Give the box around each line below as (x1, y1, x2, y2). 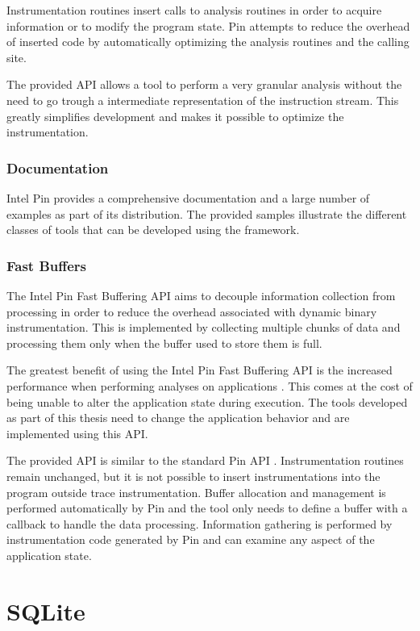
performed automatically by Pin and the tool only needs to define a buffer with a (6, 499, 408, 516)
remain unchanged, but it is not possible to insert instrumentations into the (6, 467, 380, 484)
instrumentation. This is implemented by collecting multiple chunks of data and (6, 319, 401, 336)
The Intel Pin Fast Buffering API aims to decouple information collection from (6, 286, 396, 303)
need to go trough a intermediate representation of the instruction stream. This (6, 91, 399, 108)
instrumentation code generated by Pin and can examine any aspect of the (6, 531, 375, 548)
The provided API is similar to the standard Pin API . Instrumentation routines (6, 452, 404, 469)
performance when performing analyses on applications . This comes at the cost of (6, 377, 413, 394)
